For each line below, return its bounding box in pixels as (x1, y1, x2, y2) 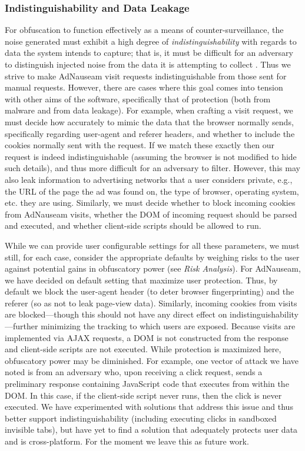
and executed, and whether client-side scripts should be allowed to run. (5, 219, 261, 232)
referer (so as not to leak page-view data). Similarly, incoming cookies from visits (5, 296, 297, 309)
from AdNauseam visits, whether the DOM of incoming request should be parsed (5, 208, 297, 220)
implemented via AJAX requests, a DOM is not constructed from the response (5, 331, 289, 343)
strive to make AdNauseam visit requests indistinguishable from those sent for (5, 69, 287, 82)
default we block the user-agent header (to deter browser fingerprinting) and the (5, 285, 294, 298)
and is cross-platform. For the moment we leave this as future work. (5, 435, 249, 447)
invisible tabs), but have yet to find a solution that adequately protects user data (5, 423, 298, 436)
